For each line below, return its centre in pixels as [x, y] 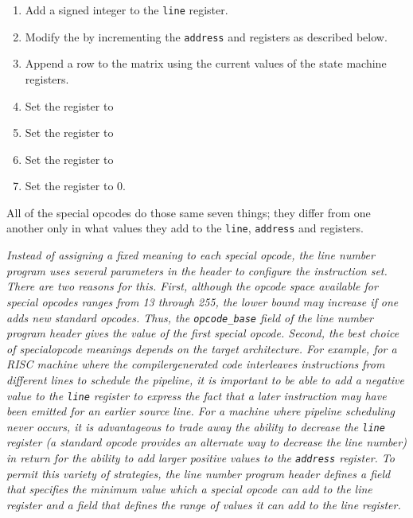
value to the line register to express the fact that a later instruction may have [197, 395]
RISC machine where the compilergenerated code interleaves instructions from [196, 364]
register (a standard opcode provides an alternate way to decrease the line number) [206, 442]
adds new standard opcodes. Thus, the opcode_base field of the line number [190, 317]
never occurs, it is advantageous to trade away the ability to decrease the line [196, 426]
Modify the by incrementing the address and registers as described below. [206, 36]
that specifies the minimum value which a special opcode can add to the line [189, 489]
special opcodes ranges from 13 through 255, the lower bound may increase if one [203, 301]
